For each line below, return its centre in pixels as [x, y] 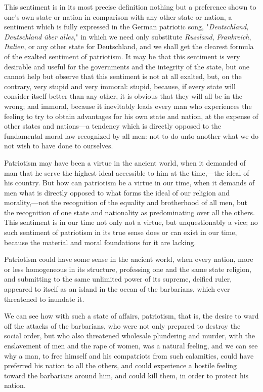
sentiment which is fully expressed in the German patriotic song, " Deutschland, [126, 27]
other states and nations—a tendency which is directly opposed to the [113, 126]
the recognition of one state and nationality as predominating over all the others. [129, 212]
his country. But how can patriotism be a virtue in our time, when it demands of [129, 183]
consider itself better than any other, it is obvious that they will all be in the [123, 96]
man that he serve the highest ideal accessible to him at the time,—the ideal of [127, 172]
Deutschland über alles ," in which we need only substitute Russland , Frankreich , [128, 36]
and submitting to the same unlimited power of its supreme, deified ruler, [118, 279]
